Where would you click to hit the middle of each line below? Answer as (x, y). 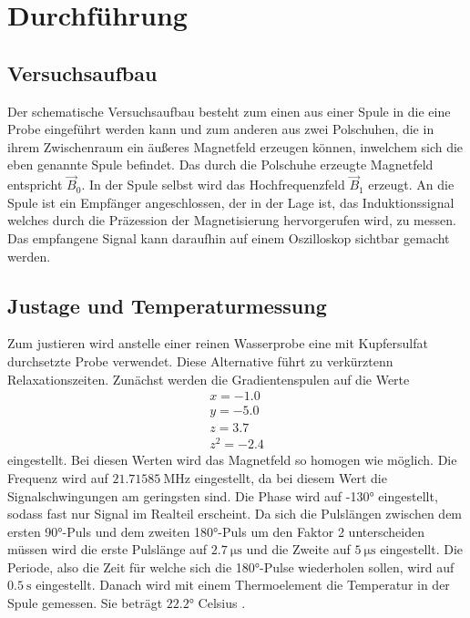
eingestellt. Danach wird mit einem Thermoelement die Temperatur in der (243, 585)
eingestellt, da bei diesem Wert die (291, 477)
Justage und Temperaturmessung (167, 305)
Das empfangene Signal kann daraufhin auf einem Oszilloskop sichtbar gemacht (229, 237)
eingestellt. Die (422, 549)
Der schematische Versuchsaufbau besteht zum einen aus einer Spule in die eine (229, 111)
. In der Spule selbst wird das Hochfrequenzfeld (213, 185)
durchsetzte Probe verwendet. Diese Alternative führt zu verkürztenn (200, 360)
